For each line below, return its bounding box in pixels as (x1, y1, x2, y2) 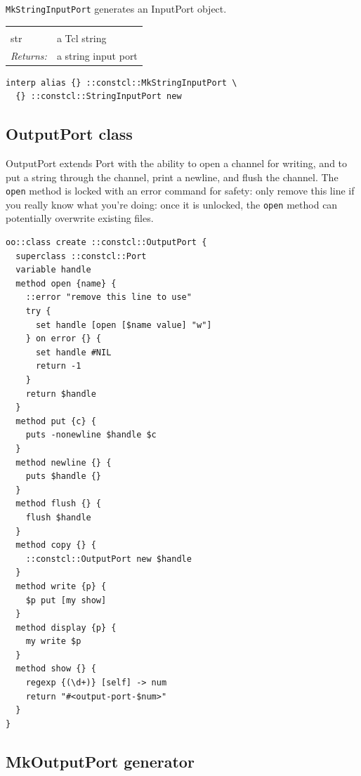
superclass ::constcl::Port (15, 251, 147, 261)
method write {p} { (15, 581, 107, 591)
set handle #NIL (35, 347, 112, 357)
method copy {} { (15, 540, 96, 551)
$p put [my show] (25, 595, 107, 605)
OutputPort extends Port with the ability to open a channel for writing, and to (6, 155, 348, 170)
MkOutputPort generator (6, 750, 195, 772)
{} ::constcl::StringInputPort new (15, 91, 182, 102)
